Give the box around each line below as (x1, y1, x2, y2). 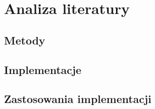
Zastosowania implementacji (4, 91, 151, 106)
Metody (4, 32, 45, 47)
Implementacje (4, 61, 81, 77)
